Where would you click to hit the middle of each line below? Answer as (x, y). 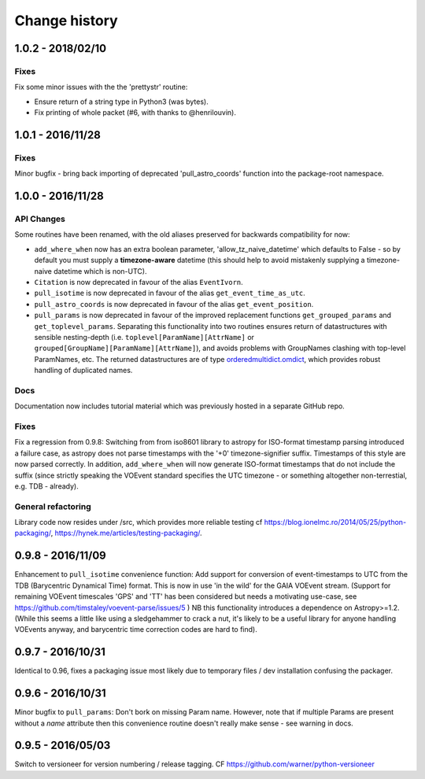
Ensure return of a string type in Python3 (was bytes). (121, 102)
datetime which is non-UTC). (100, 271)
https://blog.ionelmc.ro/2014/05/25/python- (335, 522)
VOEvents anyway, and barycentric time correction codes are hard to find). (136, 629)
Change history (66, 20)
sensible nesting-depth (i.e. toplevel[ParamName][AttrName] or (144, 337)
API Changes (40, 219)
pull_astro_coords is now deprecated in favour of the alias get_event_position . (174, 304)
